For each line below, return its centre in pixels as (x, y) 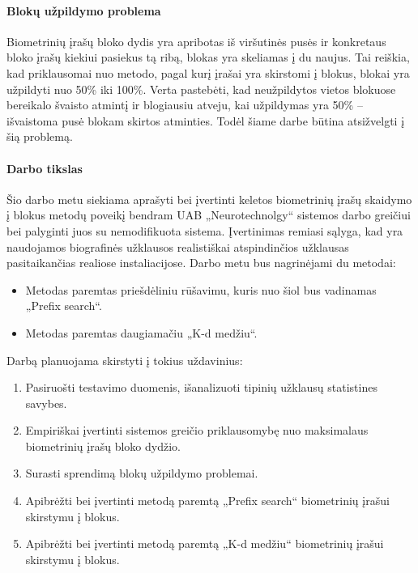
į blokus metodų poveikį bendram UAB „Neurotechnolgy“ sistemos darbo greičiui (209, 215)
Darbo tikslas (45, 168)
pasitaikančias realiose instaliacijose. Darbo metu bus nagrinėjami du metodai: (201, 263)
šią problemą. (40, 136)
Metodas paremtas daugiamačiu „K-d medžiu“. (141, 332)
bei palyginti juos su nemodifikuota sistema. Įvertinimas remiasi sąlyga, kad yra (205, 230)
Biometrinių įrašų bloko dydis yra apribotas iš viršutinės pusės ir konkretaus (196, 41)
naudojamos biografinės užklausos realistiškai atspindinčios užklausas (178, 246)
